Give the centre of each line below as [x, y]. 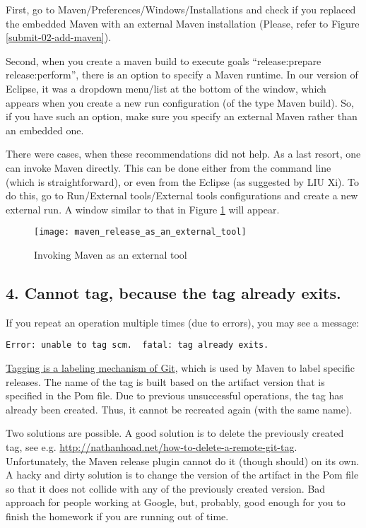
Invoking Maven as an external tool [111, 254]
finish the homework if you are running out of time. [117, 516]
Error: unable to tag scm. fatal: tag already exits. [137, 345]
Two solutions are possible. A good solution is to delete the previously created [175, 433]
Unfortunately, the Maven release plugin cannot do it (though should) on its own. [183, 460]
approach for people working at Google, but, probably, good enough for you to [176, 502]
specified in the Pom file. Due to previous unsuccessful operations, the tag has [175, 395]
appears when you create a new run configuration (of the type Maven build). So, [180, 102]
